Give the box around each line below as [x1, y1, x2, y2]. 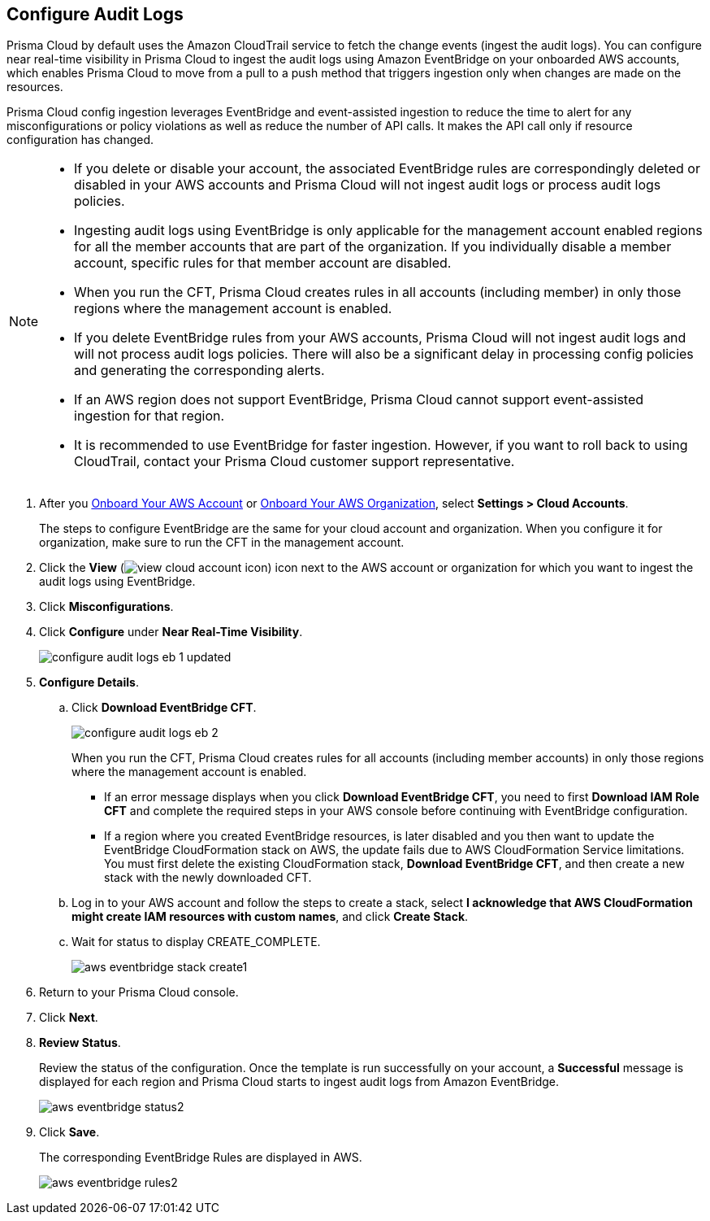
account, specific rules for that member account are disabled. [74, 255, 452, 272]
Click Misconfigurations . [39, 600, 174, 614]
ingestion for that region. [74, 408, 225, 425]
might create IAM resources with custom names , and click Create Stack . [71, 909, 469, 924]
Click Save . [39, 1125, 100, 1140]
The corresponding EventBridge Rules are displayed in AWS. [39, 1150, 362, 1165]
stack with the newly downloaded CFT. [104, 870, 312, 885]
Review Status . [39, 1036, 121, 1050]
